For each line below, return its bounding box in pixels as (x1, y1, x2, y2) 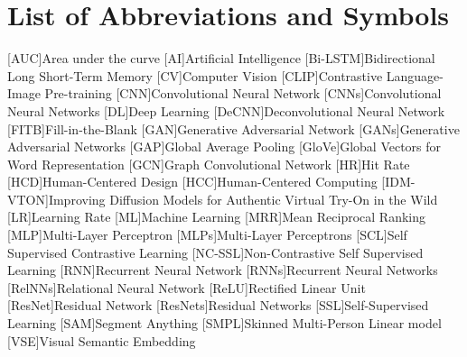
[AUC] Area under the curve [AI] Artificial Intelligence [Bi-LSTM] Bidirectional (7, 49, 435, 68)
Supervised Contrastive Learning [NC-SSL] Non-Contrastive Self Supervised (7, 243, 424, 261)
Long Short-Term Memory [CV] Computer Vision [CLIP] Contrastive (7, 66, 383, 85)
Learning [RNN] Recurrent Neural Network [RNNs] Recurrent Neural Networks (7, 261, 438, 279)
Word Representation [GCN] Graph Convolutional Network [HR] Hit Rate (7, 154, 410, 173)
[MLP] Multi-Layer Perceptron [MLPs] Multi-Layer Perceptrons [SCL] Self (7, 225, 407, 244)
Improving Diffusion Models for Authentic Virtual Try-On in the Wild (48, 189, 438, 208)
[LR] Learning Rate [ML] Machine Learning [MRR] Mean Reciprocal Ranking (7, 207, 425, 226)
